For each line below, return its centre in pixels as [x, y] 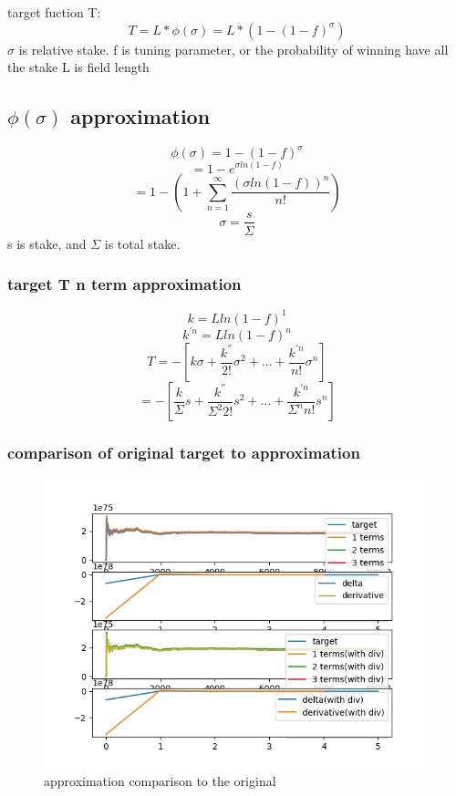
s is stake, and [47, 243]
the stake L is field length [78, 67]
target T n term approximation [124, 284]
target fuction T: [54, 12]
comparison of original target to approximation [184, 453]
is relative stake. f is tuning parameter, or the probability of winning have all [233, 49]
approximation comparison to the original [160, 781]
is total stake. [142, 243]
